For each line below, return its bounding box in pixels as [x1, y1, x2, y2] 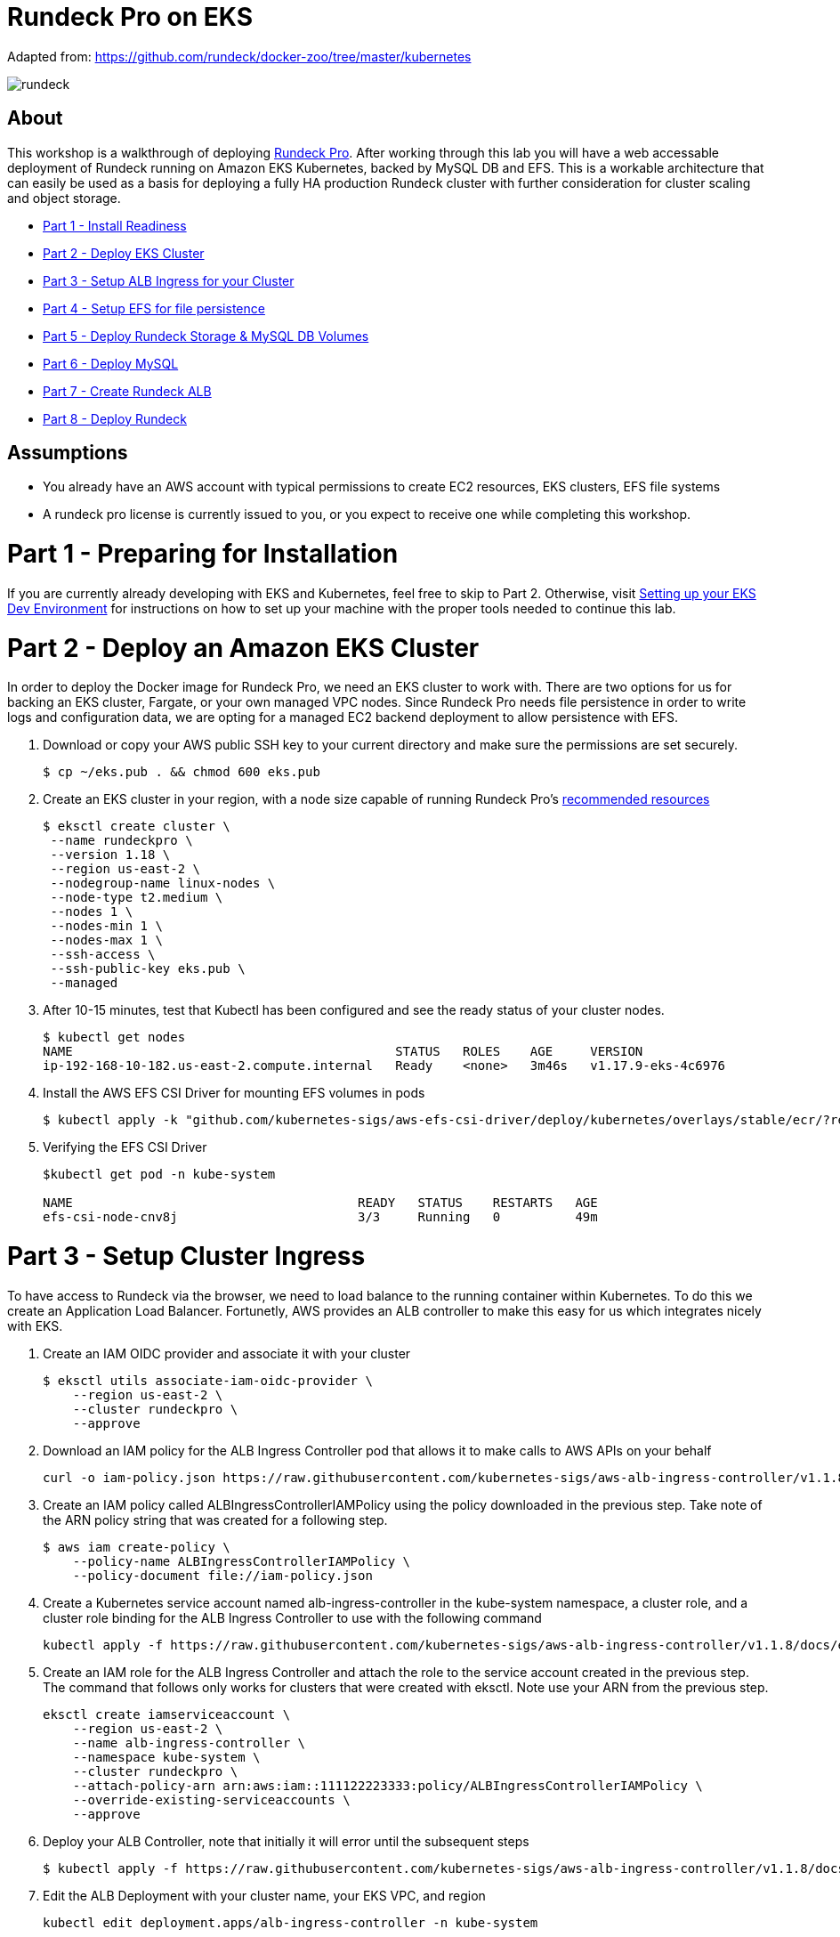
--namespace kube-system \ [72, 1749, 261, 1764]
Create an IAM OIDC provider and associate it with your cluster [43, 1345, 411, 1361]
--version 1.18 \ [50, 847, 171, 863]
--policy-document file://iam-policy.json [72, 1568, 373, 1583]
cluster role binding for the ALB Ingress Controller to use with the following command [43, 1609, 542, 1625]
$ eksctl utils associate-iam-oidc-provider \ [43, 1373, 373, 1388]
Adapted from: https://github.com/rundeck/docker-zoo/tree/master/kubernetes [7, 48, 472, 64]
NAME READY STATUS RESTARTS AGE [43, 1195, 598, 1211]
